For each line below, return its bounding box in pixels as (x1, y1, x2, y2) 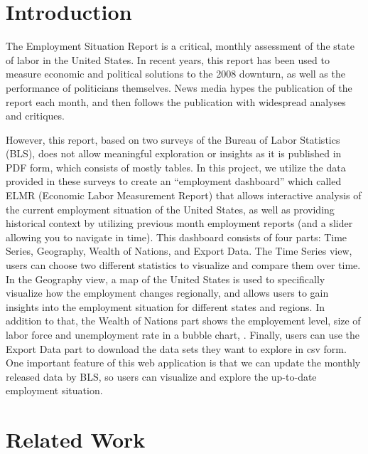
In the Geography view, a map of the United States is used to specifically (6, 271, 325, 286)
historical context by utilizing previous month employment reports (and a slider (6, 216, 353, 231)
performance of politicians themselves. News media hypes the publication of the (6, 80, 352, 95)
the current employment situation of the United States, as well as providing (6, 201, 335, 216)
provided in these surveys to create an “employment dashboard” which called (6, 174, 342, 189)
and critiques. (6, 108, 65, 123)
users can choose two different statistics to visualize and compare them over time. (6, 258, 361, 273)
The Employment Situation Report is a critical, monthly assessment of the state (6, 38, 355, 53)
